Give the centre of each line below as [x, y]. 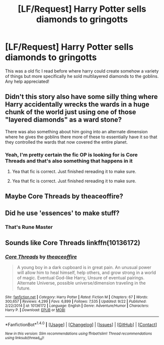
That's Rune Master [29, 227]
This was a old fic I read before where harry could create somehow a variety [82, 71]
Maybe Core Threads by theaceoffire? [64, 196]
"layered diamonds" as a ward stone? [63, 120]
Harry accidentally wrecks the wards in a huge [77, 105]
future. [24, 288]
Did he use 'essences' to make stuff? [62, 213]
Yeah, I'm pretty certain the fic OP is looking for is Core [72, 154]
